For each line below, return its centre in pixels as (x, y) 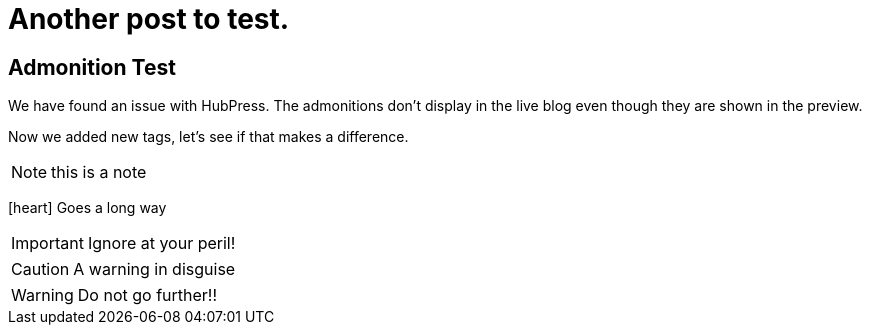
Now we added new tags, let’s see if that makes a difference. (208, 137)
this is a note (99, 172)
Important (47, 243)
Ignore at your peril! (161, 243)
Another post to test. (149, 19)
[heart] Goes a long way (87, 208)
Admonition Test (92, 67)
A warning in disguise (154, 269)
